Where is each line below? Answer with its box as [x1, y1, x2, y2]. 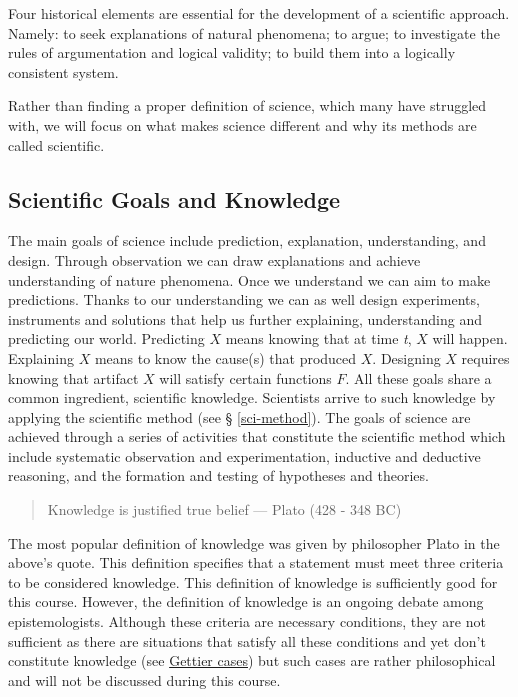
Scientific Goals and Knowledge [8, 183, 341, 214]
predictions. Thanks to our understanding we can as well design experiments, [8, 289, 480, 310]
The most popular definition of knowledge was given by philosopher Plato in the [8, 532, 500, 553]
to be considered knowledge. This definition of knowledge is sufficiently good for [8, 571, 498, 592]
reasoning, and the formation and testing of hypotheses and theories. [8, 465, 429, 486]
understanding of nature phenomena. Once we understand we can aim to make [8, 269, 491, 290]
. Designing [372, 347, 441, 368]
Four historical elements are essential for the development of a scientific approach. [8, 3, 510, 23]
